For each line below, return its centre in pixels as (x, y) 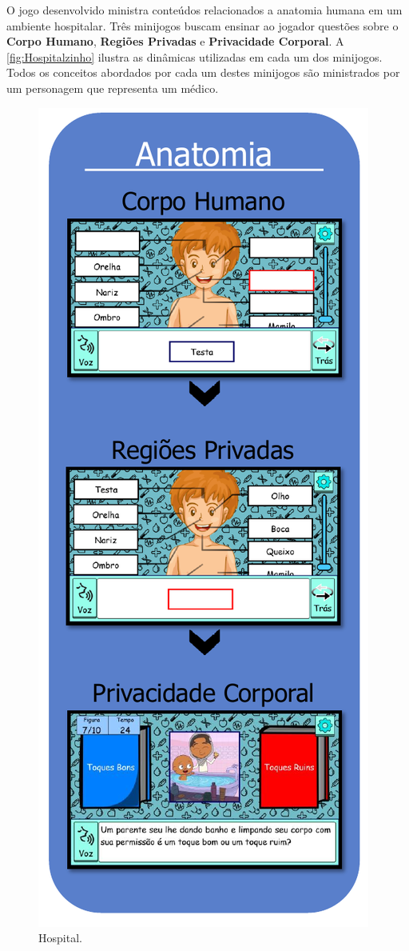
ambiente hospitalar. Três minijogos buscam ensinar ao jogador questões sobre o (203, 25)
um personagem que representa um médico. (113, 88)
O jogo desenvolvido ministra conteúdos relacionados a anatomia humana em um (204, 10)
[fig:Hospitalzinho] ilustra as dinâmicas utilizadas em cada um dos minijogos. (195, 56)
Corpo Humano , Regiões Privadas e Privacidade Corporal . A (175, 41)
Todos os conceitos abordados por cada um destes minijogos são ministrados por (203, 72)
